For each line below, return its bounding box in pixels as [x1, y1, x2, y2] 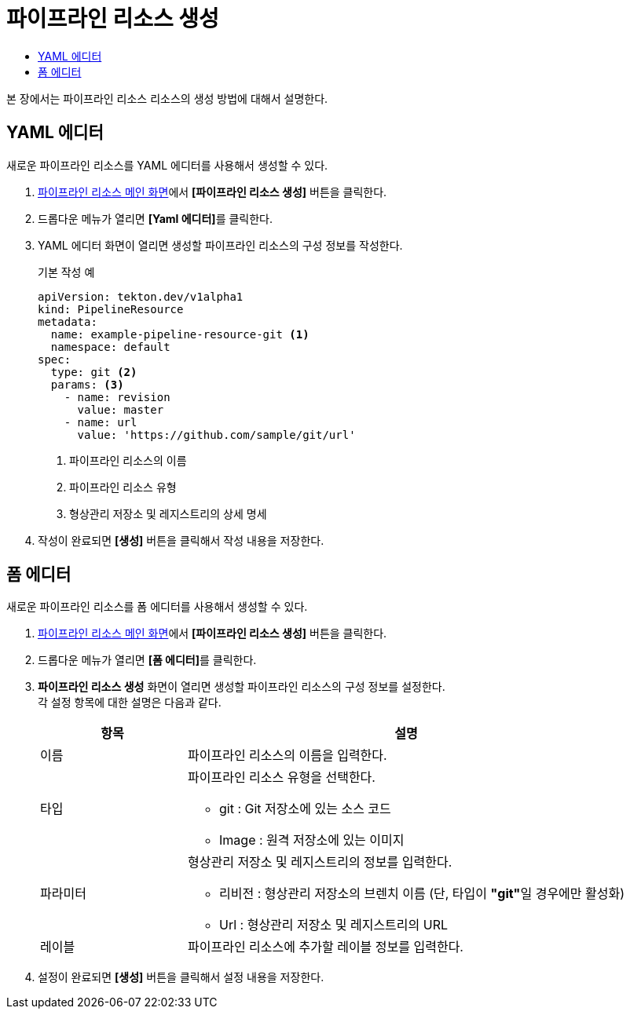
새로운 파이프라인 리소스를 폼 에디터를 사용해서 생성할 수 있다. [6, 600, 308, 614]
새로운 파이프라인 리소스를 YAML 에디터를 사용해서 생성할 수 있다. [6, 158, 328, 172]
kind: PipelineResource [38, 302, 184, 316]
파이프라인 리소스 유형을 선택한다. [188, 769, 375, 786]
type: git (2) [50, 365, 137, 378]
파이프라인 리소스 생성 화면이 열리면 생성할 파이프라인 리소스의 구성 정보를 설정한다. [38, 680, 445, 694]
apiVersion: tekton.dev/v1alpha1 [38, 290, 244, 303]
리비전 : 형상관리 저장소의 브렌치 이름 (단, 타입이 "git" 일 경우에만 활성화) [219, 885, 625, 902]
